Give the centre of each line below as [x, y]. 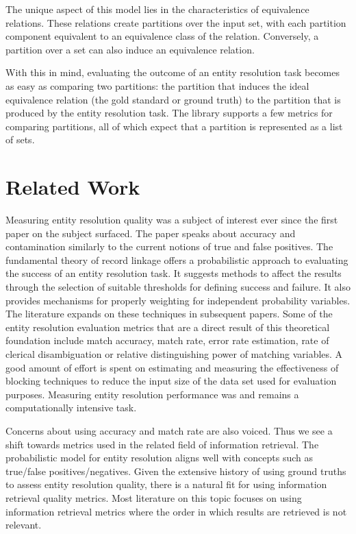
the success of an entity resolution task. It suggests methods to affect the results [174, 273]
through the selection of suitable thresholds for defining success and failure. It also [178, 287]
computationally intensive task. [71, 408]
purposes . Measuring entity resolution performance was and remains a [152, 394]
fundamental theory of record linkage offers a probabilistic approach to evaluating [177, 259]
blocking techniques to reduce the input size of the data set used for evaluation [171, 381]
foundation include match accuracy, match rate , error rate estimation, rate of [167, 340]
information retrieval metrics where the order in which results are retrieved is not [176, 511]
